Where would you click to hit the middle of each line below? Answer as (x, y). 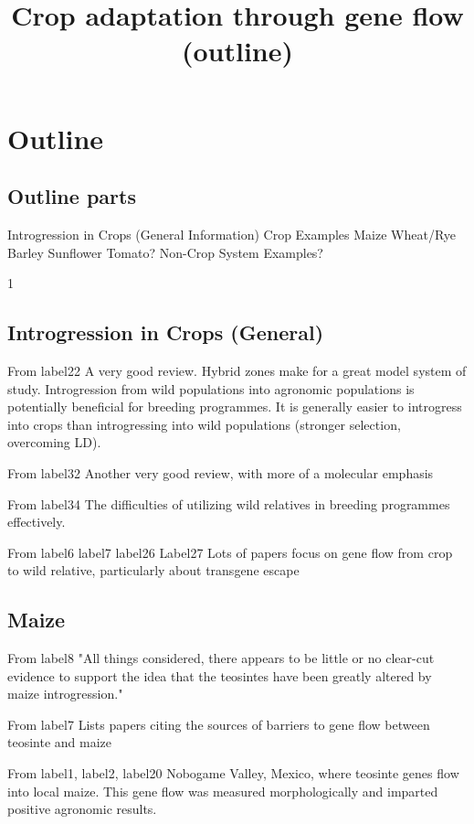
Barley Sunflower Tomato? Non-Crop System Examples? (165, 252)
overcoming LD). (54, 442)
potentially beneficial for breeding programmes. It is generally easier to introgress (235, 407)
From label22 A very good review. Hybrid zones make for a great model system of (237, 370)
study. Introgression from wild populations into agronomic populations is (211, 388)
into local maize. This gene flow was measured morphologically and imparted (223, 791)
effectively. (37, 522)
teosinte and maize (60, 742)
